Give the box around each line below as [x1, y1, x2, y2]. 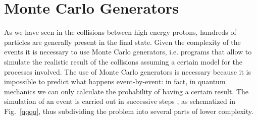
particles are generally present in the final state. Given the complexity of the [4, 36, 241, 47]
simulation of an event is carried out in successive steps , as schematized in [4, 96, 236, 106]
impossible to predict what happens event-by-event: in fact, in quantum [4, 76, 226, 87]
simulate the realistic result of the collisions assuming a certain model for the [4, 56, 242, 67]
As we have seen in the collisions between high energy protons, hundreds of [4, 27, 236, 37]
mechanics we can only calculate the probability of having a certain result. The [4, 86, 249, 96]
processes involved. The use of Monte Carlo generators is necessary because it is [4, 66, 251, 77]
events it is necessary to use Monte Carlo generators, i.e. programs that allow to [4, 46, 252, 57]
